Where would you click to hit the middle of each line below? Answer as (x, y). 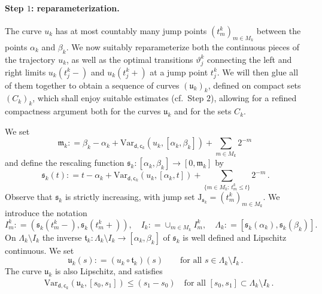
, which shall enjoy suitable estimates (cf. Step (118, 98)
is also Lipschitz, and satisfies (109, 271)
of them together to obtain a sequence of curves (92, 85)
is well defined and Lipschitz (235, 237)
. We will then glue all (258, 72)
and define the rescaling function (65, 163)
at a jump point (179, 72)
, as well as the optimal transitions (130, 59)
